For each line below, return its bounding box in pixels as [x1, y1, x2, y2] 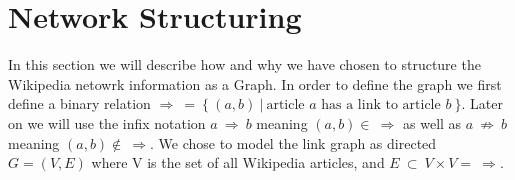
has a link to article [321, 98, 441, 113]
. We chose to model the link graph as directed [150, 132, 437, 153]
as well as [403, 112, 462, 133]
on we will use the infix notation [8, 112, 206, 133]
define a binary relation [8, 93, 151, 114]
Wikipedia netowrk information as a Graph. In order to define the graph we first [8, 73, 502, 94]
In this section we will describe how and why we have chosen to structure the [8, 54, 481, 75]
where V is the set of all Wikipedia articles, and [91, 152, 385, 173]
